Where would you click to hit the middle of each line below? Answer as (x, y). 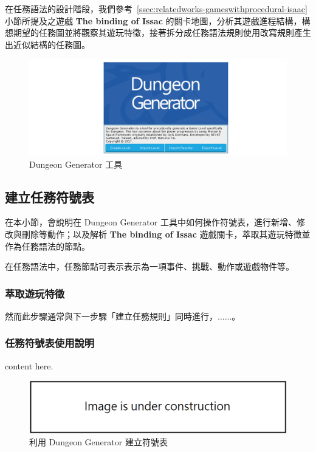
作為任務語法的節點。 (47, 246)
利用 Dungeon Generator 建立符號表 (98, 442)
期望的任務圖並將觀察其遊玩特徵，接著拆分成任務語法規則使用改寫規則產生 (162, 33)
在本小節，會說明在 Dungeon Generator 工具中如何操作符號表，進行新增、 (151, 222)
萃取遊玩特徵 (35, 293)
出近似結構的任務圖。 (47, 44)
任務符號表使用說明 (50, 343)
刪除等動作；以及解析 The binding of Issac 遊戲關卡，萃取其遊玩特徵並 (166, 234)
